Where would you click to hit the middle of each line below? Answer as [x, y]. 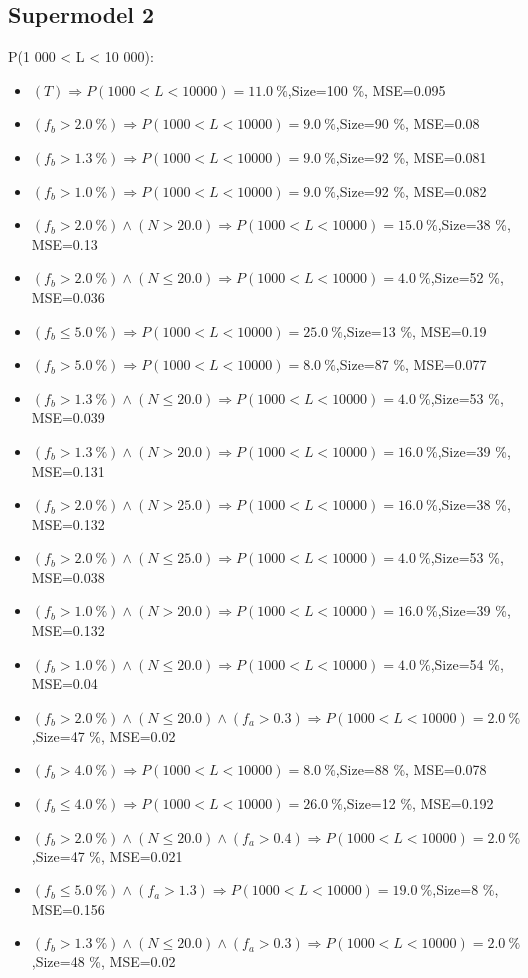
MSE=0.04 [64, 683]
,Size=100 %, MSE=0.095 [366, 89]
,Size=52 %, [467, 277]
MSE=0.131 [68, 470]
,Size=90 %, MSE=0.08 [407, 123]
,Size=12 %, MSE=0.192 [418, 803]
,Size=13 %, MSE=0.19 [414, 330]
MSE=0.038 [68, 576]
